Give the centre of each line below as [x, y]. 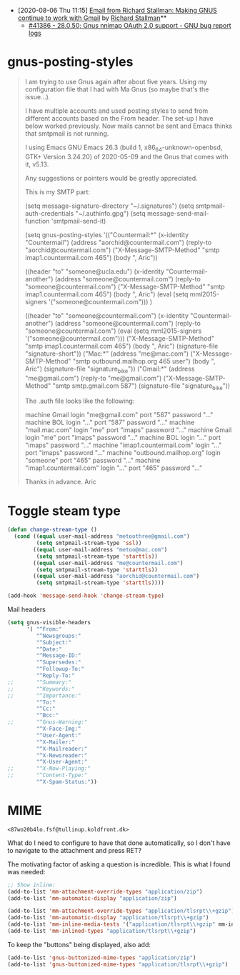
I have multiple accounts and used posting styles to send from [116, 111]
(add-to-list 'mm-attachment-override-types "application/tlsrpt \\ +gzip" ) [121, 911]
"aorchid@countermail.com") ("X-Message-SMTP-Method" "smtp [122, 250]
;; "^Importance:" [44, 696]
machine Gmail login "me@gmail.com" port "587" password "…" [119, 415]
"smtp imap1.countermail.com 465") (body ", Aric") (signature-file [121, 346]
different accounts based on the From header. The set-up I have [119, 118]
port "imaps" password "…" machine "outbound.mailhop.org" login [123, 453]
